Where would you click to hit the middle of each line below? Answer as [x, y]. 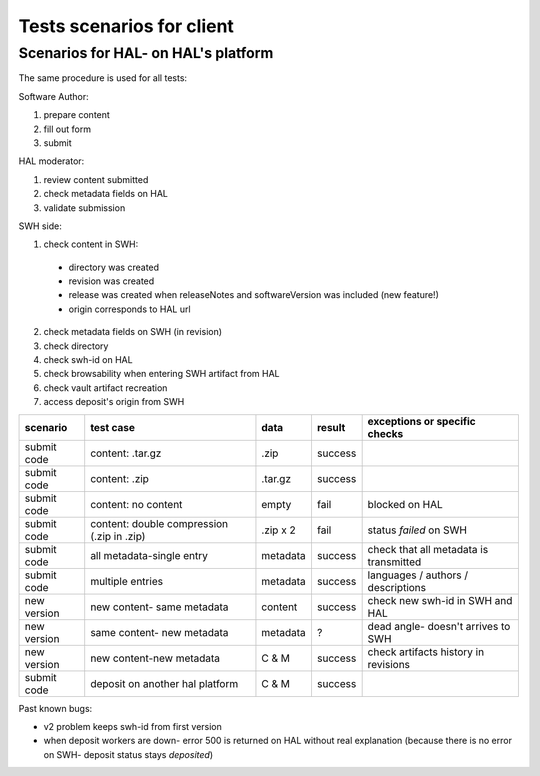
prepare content [76, 115]
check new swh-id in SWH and [440, 600]
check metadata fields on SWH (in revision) [133, 332]
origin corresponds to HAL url [129, 309]
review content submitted [96, 179]
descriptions [397, 587]
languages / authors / [418, 575]
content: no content [136, 504]
